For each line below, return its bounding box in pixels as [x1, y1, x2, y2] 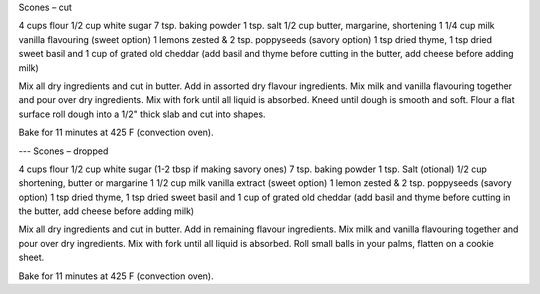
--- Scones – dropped [18, 145, 109, 157]
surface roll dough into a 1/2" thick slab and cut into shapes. [18, 108, 266, 120]
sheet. [18, 251, 45, 264]
